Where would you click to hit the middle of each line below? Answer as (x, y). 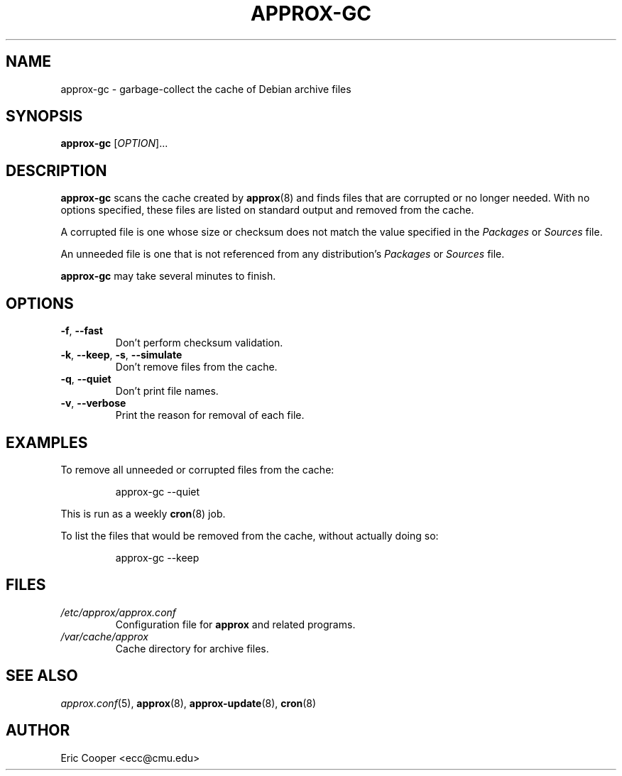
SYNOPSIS (44, 116)
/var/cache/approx (104, 636)
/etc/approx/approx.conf (119, 612)
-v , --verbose (93, 403)
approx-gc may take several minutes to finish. (168, 276)
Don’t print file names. (167, 391)
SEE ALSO (42, 676)
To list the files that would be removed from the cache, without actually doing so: (250, 535)
